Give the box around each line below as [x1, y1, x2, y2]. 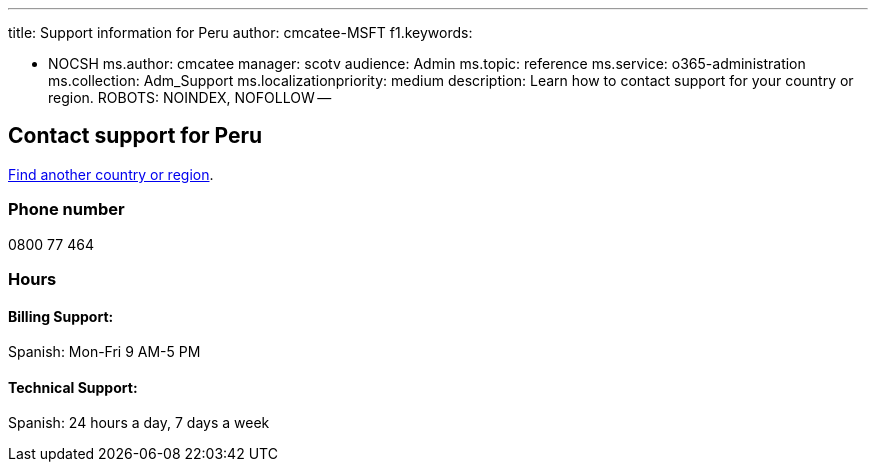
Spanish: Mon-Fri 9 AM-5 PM [8, 343, 201, 361]
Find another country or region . [8, 165, 214, 183]
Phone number [8, 199, 125, 220]
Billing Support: [8, 307, 114, 325]
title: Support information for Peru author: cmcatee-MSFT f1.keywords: [8, 24, 473, 41]
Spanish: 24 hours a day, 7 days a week [8, 414, 270, 432]
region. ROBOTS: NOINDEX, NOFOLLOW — [48, 89, 332, 106]
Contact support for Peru [8, 123, 263, 149]
